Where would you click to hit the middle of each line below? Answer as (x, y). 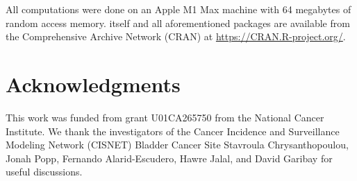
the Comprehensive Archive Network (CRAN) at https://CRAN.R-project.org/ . (176, 36)
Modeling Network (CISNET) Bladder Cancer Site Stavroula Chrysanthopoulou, (177, 145)
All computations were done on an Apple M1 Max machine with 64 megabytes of (178, 9)
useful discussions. (44, 172)
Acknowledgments (93, 84)
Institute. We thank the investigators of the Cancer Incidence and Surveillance (173, 131)
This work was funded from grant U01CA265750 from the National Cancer (165, 117)
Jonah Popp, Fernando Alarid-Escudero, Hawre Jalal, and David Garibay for (169, 158)
